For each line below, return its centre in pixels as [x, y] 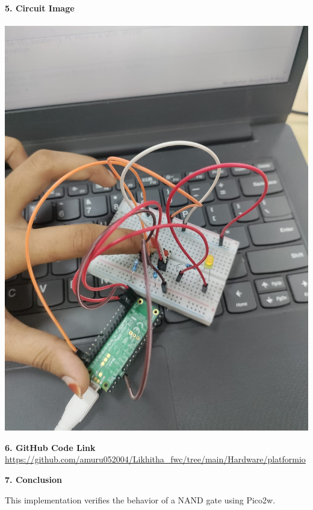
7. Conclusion [33, 479]
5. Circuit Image [40, 8]
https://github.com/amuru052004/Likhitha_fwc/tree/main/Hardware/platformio [155, 459]
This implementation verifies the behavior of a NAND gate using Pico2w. [140, 499]
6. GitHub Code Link [50, 447]
